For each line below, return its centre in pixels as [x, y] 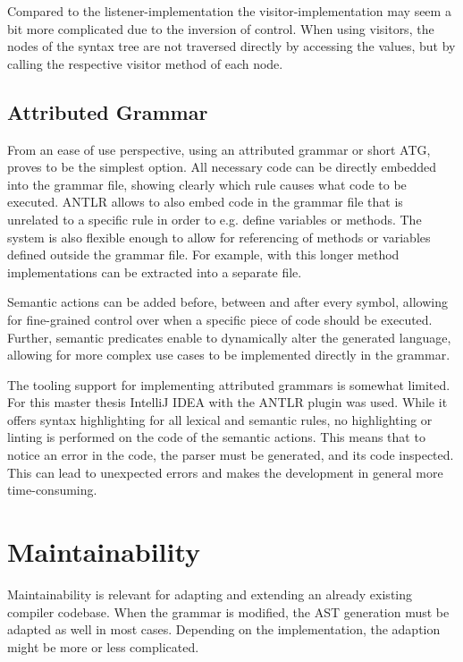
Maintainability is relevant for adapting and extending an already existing [210, 594]
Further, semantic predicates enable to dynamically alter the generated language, [229, 337]
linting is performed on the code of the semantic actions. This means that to [216, 437]
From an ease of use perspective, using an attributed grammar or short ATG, [219, 149]
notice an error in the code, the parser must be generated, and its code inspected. [231, 455]
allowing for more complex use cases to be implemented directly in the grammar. [229, 355]
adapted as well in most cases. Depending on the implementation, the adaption [224, 629]
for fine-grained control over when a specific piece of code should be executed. [220, 319]
